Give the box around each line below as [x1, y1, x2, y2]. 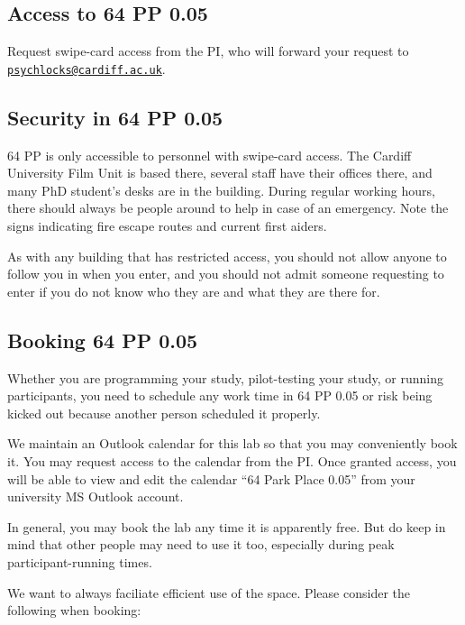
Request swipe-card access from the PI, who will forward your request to [7, 41, 409, 60]
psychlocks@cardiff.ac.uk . [7, 59, 166, 78]
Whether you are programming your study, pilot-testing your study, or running [7, 368, 444, 387]
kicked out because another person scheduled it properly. [7, 403, 321, 422]
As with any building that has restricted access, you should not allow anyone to [7, 246, 447, 265]
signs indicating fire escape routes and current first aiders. [7, 216, 327, 235]
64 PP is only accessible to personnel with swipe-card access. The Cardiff [7, 145, 412, 164]
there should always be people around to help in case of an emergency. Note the [7, 198, 449, 217]
